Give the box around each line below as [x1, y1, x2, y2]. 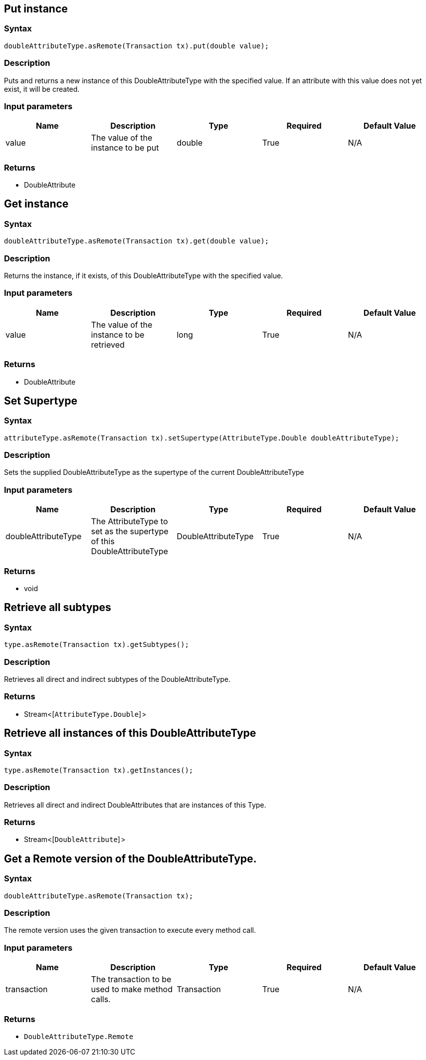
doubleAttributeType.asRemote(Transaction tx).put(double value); [4, 41, 269, 50]
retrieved [91, 339, 125, 350]
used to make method [91, 984, 173, 995]
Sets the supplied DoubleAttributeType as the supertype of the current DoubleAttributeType [4, 468, 304, 477]
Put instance [4, 2, 68, 15]
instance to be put [91, 143, 159, 153]
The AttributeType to [91, 516, 168, 527]
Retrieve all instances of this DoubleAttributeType [4, 727, 256, 740]
